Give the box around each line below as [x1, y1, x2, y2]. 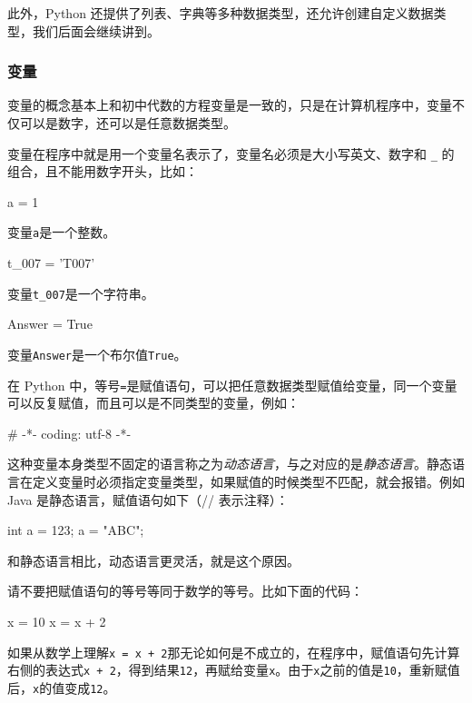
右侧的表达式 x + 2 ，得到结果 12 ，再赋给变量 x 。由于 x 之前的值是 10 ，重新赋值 [7, 660, 460, 679]
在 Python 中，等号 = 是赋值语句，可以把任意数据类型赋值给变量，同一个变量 [7, 375, 457, 394]
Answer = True [7, 314, 93, 333]
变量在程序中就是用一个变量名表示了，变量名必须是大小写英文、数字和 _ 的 [7, 144, 455, 163]
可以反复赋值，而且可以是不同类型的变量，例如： [7, 393, 300, 412]
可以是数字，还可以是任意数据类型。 [19, 114, 236, 132]
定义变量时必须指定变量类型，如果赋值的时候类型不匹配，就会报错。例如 [32, 472, 465, 491]
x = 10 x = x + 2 [7, 612, 106, 630]
